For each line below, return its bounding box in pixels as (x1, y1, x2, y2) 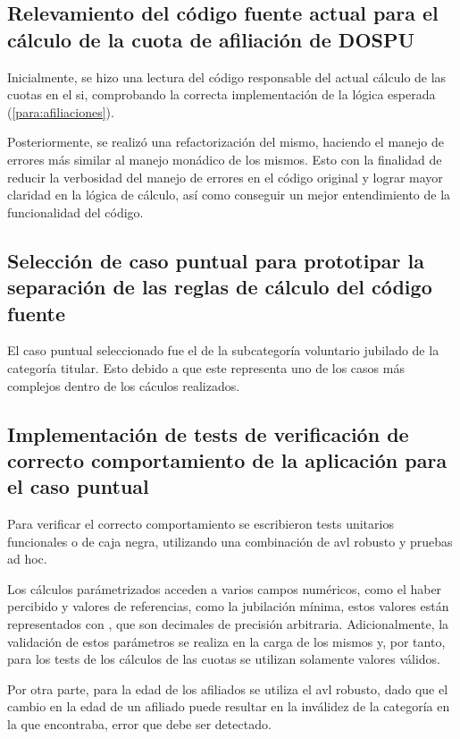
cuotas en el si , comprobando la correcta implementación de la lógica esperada (7, 85, 436, 104)
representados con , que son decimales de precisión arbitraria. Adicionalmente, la (7, 615, 449, 633)
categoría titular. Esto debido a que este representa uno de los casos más (7, 358, 405, 377)
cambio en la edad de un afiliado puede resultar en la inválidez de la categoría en (7, 697, 450, 716)
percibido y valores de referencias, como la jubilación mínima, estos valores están (7, 597, 449, 616)
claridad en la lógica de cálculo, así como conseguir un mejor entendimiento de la (7, 185, 451, 204)
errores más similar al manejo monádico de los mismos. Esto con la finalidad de (7, 149, 442, 168)
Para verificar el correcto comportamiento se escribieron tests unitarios (7, 514, 394, 533)
